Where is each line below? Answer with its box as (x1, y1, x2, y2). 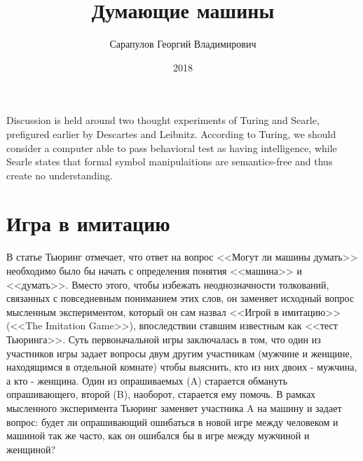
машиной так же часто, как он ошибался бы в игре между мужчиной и (6, 428, 310, 443)
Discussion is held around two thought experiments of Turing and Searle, (6, 113, 320, 128)
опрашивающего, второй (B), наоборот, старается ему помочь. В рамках (6, 387, 316, 401)
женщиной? (6, 441, 56, 456)
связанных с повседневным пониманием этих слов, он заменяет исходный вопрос (6, 291, 355, 305)
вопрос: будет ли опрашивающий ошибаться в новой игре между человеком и (6, 414, 338, 429)
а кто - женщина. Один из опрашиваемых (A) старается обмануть (6, 373, 288, 387)
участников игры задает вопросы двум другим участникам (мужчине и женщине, (6, 345, 352, 360)
